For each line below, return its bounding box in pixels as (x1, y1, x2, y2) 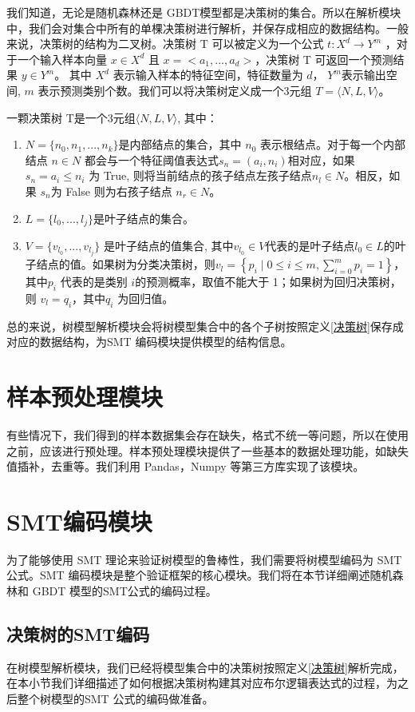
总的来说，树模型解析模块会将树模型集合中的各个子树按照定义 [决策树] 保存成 (6, 317, 404, 334)
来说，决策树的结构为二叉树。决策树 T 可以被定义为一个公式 (6, 35, 324, 52)
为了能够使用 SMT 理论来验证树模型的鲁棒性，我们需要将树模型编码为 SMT (6, 551, 402, 567)
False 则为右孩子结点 (65, 182, 172, 199)
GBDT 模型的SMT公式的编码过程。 (32, 583, 217, 599)
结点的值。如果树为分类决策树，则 (36, 256, 215, 272)
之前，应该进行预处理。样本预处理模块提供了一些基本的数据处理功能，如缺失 (6, 442, 409, 459)
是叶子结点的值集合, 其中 (103, 237, 234, 253)
